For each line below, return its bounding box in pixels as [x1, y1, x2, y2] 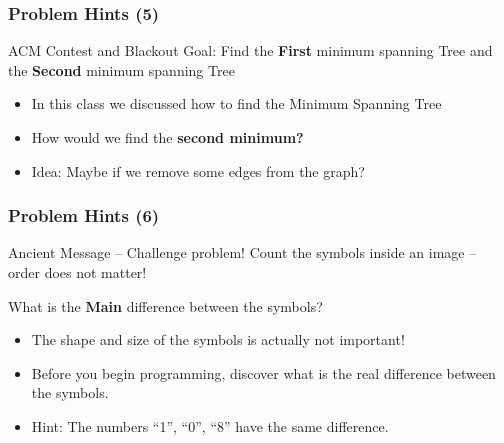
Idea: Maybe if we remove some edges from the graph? [31, 160, 365, 181]
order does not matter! [8, 262, 147, 282]
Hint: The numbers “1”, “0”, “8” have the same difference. [31, 415, 389, 436]
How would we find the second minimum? [31, 127, 304, 147]
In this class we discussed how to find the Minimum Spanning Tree [31, 93, 442, 114]
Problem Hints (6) [8, 203, 160, 228]
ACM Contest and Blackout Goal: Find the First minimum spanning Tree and [8, 40, 493, 61]
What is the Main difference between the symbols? [8, 295, 323, 316]
